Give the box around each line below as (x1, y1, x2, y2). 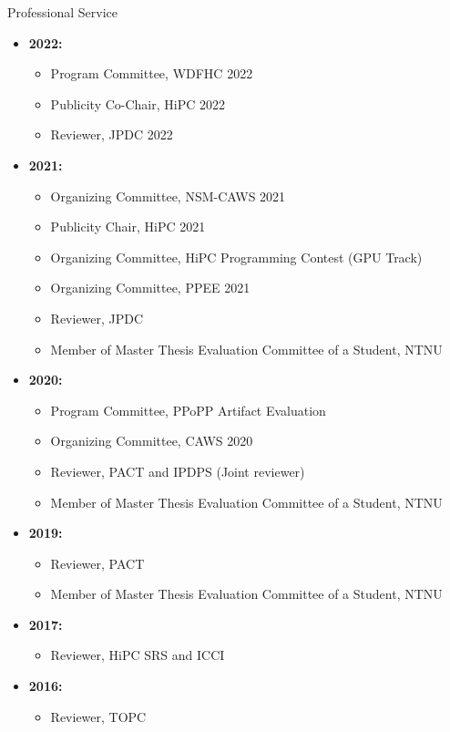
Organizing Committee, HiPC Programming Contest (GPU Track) (50, 247, 423, 266)
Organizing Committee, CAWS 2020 (50, 431, 253, 450)
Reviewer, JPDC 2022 (50, 125, 173, 144)
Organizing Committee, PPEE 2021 (50, 278, 251, 297)
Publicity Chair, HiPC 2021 (50, 217, 206, 236)
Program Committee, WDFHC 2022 (50, 64, 253, 83)
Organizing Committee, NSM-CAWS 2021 (50, 186, 286, 205)
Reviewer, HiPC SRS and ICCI (50, 645, 225, 665)
